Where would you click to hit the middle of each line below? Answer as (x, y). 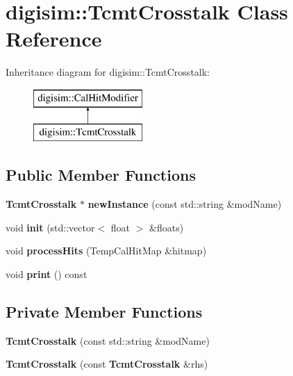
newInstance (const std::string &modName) (185, 204)
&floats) (167, 227)
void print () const (47, 274)
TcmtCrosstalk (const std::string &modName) (108, 340)
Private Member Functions (104, 312)
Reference (54, 39)
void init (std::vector (50, 227)
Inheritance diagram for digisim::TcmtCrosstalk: (108, 72)
